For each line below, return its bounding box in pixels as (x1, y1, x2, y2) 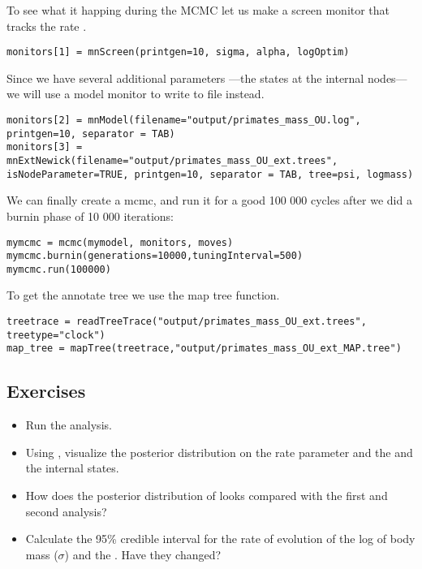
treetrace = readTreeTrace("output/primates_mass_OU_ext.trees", (6, 316, 367, 328)
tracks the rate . (6, 17, 87, 34)
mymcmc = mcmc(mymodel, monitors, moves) (6, 236, 234, 248)
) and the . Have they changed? (64, 545, 222, 563)
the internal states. (25, 459, 119, 476)
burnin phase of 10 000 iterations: (6, 207, 174, 224)
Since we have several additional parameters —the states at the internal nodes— (6, 69, 407, 86)
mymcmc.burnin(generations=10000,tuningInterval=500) (6, 250, 304, 262)
